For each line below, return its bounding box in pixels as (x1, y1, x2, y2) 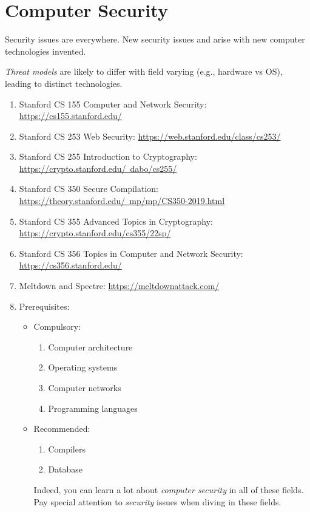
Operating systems (48, 361, 118, 374)
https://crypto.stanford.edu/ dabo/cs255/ (19, 162, 177, 174)
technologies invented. (5, 44, 86, 57)
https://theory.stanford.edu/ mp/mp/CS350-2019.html (19, 194, 225, 207)
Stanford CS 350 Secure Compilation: (19, 182, 158, 195)
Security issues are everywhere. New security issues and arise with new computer (5, 33, 305, 46)
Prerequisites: (19, 299, 70, 312)
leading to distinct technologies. (5, 77, 123, 89)
